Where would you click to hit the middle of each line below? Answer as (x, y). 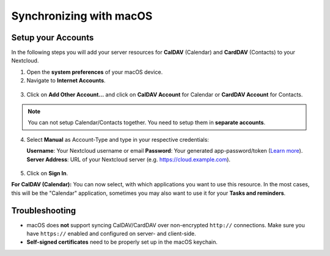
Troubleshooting (44, 210)
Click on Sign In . (47, 173)
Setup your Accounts (53, 38)
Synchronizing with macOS (82, 16)
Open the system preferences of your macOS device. (95, 72)
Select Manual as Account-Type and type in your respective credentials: (118, 139)
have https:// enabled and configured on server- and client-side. (112, 234)
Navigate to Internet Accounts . (66, 81)
